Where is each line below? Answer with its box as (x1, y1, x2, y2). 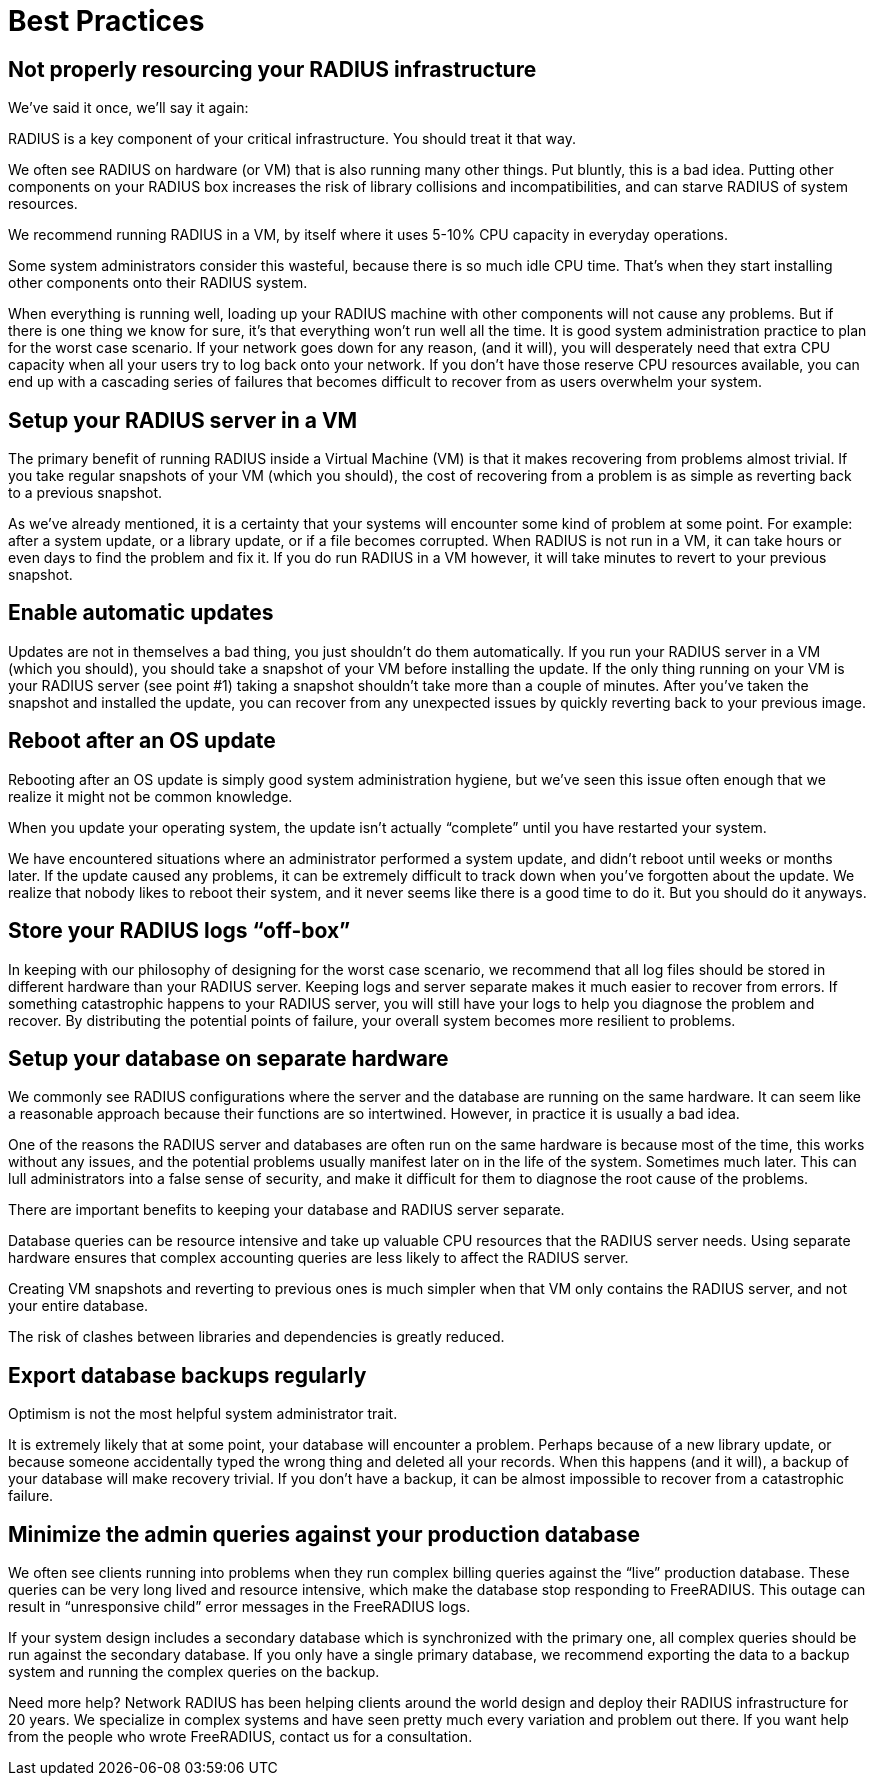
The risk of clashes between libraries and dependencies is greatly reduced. (8, 1328, 505, 1346)
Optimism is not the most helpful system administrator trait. (8, 1405, 398, 1423)
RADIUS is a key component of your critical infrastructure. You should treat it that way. (8, 130, 577, 148)
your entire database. (8, 1297, 149, 1315)
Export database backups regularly (8, 1362, 367, 1388)
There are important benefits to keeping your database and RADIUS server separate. (8, 1201, 565, 1219)
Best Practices (8, 4, 205, 38)
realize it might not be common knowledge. (8, 787, 293, 805)
